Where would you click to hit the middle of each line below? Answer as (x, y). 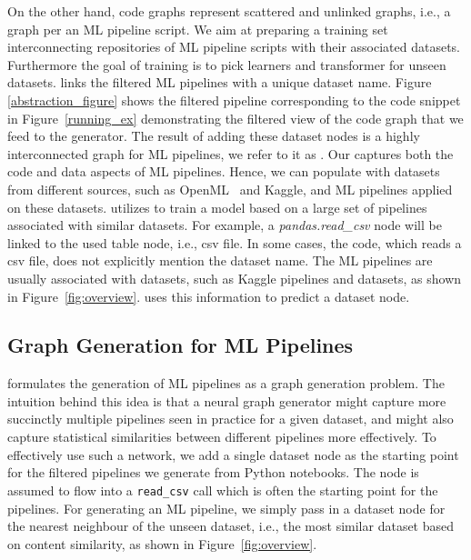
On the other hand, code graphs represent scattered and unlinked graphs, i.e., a (229, 11)
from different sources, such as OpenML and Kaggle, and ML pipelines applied (230, 189)
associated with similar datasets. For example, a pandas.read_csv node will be (225, 225)
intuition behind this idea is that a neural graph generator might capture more (227, 400)
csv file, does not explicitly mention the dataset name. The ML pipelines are (220, 260)
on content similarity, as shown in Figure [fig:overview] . (162, 543)
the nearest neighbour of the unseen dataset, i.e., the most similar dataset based (231, 526)
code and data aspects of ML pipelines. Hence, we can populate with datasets (224, 171)
